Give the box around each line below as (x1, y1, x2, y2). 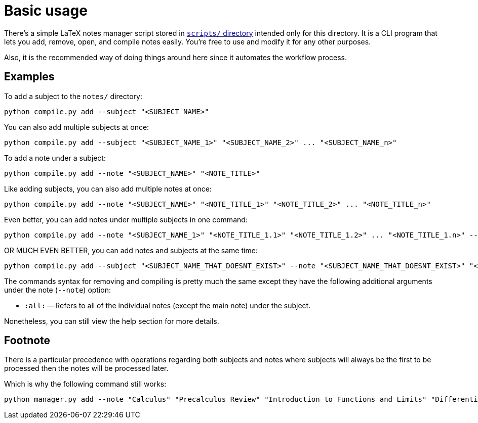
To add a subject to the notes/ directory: (4, 91, 142, 101)
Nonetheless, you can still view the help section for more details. (4, 316, 219, 325)
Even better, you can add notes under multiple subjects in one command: (4, 215, 248, 224)
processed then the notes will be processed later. (4, 364, 169, 373)
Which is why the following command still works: (4, 380, 167, 389)
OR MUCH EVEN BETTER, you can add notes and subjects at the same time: (4, 246, 258, 255)
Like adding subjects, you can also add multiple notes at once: (4, 184, 212, 193)
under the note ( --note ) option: (4, 285, 111, 294)
